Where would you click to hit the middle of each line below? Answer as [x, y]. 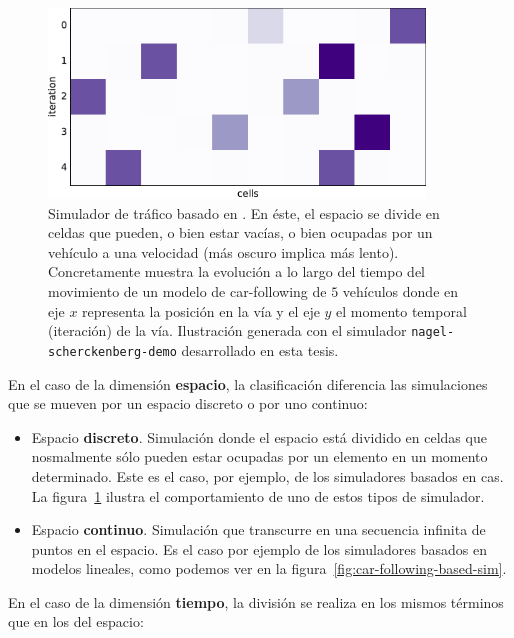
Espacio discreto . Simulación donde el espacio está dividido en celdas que [259, 436]
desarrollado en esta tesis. [260, 349]
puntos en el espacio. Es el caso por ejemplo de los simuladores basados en [259, 548]
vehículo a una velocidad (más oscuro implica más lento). [223, 251]
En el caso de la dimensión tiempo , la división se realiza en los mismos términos [256, 601]
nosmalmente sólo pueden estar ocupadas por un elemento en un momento [259, 456]
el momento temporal [401, 310]
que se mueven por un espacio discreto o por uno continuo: [188, 403]
